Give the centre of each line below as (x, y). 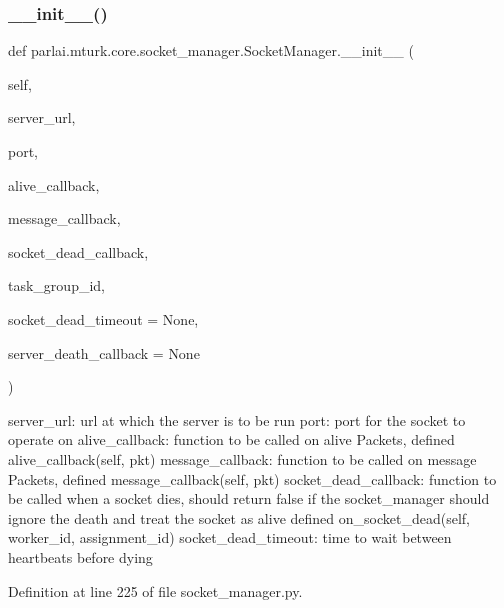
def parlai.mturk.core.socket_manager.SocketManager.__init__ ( (211, 50)
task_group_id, (56, 285)
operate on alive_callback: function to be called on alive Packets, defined (231, 439)
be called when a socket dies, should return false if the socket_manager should (249, 498)
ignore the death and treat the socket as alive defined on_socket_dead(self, (239, 517)
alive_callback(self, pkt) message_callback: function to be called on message (242, 458)
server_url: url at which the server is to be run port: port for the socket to (237, 419)
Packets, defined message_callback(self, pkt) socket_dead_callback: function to (252, 478)
